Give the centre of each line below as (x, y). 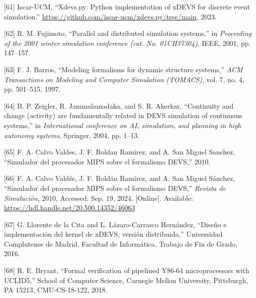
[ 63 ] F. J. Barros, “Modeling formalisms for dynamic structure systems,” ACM (124, 69)
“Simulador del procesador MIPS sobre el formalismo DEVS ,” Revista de (115, 188)
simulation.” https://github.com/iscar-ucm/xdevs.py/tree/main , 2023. (110, 16)
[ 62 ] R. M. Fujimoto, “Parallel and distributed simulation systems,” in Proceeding (128, 33)
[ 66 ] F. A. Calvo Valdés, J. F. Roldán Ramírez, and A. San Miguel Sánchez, (120, 178)
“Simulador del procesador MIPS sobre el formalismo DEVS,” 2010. (107, 161)
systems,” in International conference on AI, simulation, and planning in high (123, 125)
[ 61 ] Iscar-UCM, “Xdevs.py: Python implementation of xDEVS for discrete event (127, 6)
